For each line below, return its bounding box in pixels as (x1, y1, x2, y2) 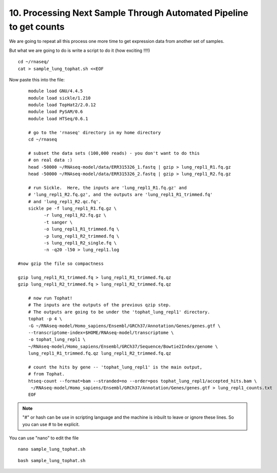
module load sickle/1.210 (28, 95, 91, 101)
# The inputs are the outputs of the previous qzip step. (28, 302, 172, 308)
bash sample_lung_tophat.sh (18, 458, 86, 463)
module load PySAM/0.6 (28, 109, 83, 114)
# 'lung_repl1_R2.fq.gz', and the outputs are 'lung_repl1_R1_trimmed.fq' (28, 192, 213, 197)
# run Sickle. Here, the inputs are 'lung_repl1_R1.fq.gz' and (28, 185, 187, 190)
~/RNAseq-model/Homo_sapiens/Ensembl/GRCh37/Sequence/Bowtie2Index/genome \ (28, 343, 218, 349)
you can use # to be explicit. (22, 421, 80, 427)
